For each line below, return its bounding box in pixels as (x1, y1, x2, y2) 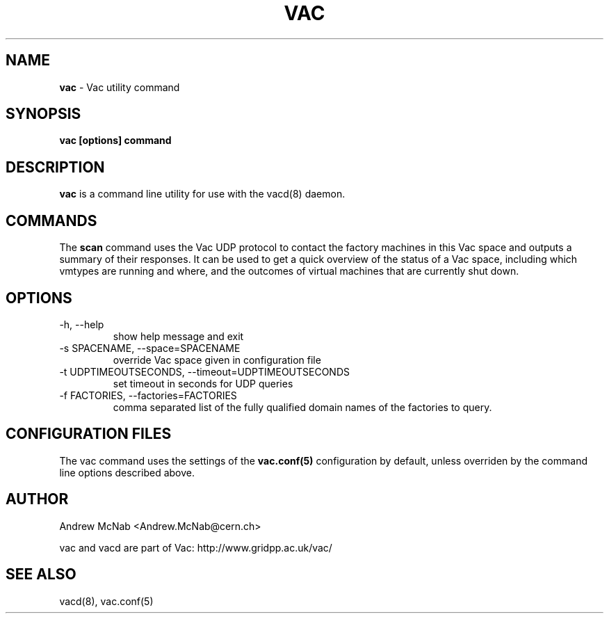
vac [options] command (59, 134, 172, 147)
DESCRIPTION (6, 158, 105, 176)
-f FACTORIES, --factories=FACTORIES (59, 389, 237, 401)
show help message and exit (113, 330, 244, 342)
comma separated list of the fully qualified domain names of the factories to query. (113, 401, 492, 413)
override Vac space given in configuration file (113, 353, 321, 366)
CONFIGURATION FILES (6, 425, 172, 443)
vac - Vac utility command (59, 81, 180, 93)
